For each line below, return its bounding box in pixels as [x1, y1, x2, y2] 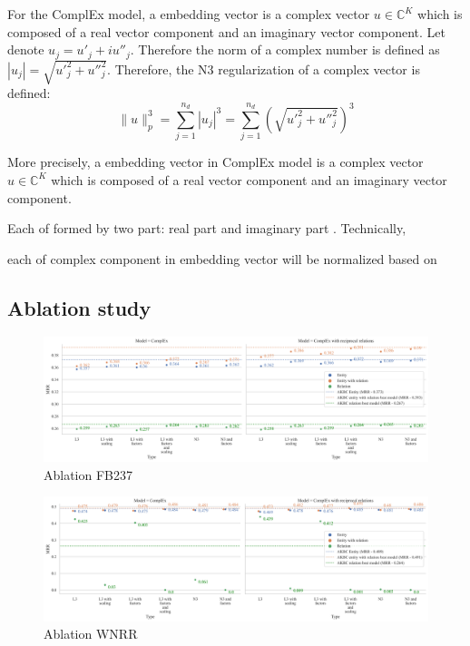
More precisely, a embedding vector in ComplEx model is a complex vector [7, 152, 424, 171]
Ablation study [7, 293, 152, 321]
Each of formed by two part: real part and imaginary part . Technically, [7, 219, 406, 238]
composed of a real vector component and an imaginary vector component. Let [7, 22, 446, 41]
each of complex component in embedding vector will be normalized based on [7, 249, 437, 268]
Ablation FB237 [44, 465, 133, 484]
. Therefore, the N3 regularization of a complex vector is [107, 59, 420, 78]
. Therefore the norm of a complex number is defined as [130, 40, 440, 59]
